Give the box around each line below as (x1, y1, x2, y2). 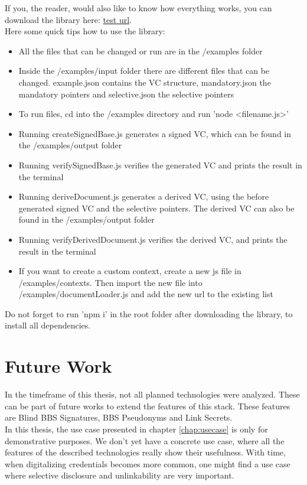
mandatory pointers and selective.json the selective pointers (18, 87, 234, 100)
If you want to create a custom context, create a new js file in (18, 265, 241, 277)
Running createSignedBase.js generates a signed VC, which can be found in (18, 127, 292, 139)
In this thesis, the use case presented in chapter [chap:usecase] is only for (5, 422, 268, 435)
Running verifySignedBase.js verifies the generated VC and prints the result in (18, 158, 302, 171)
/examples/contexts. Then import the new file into (18, 276, 203, 288)
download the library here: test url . (5, 13, 132, 25)
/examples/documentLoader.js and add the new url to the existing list (18, 288, 273, 300)
